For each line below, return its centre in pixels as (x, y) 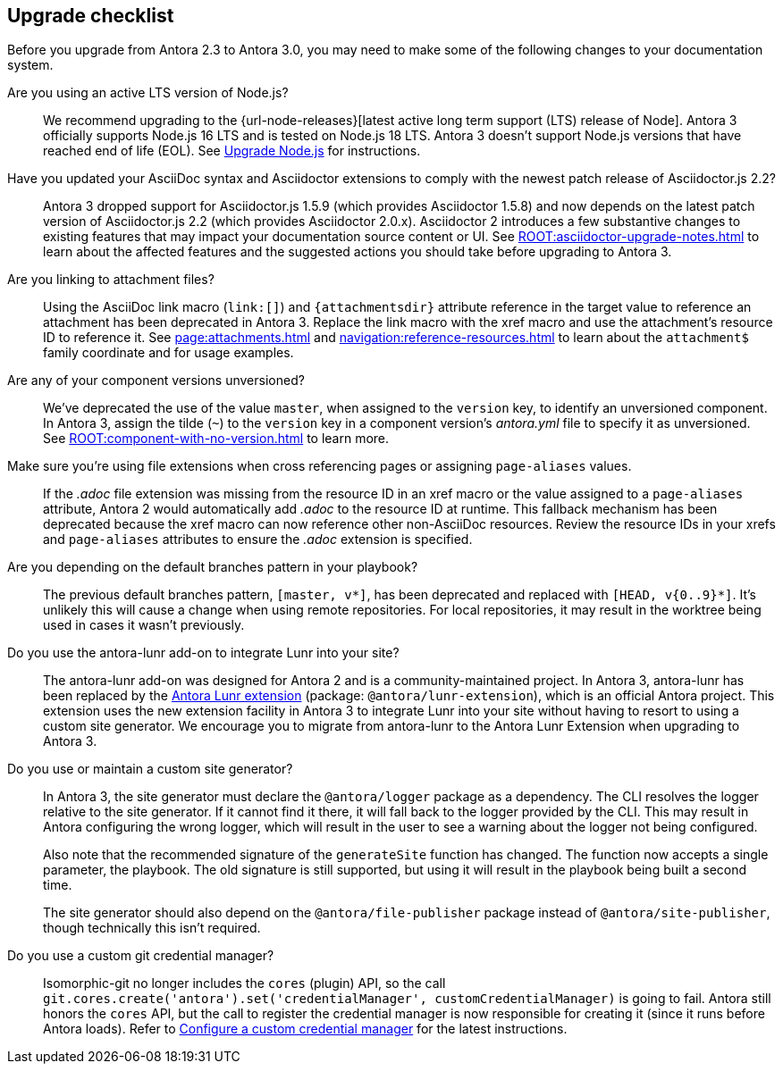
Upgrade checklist (91, 16)
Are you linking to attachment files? (111, 280)
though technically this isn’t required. (152, 928)
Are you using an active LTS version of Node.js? (148, 93)
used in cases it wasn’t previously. (144, 625)
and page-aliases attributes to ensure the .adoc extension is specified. (258, 540)
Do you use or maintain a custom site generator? (150, 769)
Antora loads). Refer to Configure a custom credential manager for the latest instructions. (305, 1029)
